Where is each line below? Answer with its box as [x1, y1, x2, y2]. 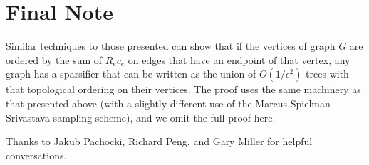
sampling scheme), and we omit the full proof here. [53, 110, 276, 124]
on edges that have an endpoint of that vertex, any [128, 52, 350, 67]
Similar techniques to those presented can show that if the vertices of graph [6, 38, 336, 53]
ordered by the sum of [6, 52, 103, 67]
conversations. [6, 147, 67, 162]
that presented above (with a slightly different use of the [6, 95, 252, 110]
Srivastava [6, 110, 50, 124]
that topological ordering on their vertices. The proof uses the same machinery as [6, 82, 361, 97]
